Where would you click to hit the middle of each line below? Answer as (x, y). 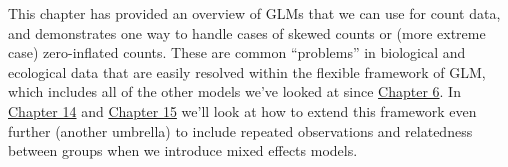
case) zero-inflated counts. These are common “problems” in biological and (237, 52)
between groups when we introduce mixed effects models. (183, 150)
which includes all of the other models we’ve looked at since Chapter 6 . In (234, 91)
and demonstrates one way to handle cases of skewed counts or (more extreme (247, 32)
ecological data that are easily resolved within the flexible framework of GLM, (247, 71)
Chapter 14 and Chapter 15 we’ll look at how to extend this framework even (242, 110)
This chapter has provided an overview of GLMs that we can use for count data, (254, 13)
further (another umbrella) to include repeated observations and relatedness (240, 130)
